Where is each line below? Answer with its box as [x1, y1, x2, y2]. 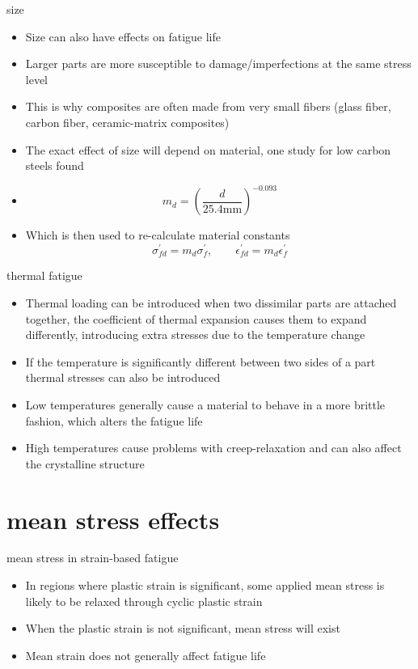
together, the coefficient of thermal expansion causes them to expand [25, 310, 367, 327]
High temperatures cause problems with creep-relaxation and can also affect [25, 439, 402, 456]
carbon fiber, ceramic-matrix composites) [25, 113, 230, 130]
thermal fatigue [6, 267, 82, 284]
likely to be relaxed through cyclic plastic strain [25, 592, 263, 609]
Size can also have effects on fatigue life [25, 28, 222, 44]
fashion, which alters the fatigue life [25, 412, 203, 429]
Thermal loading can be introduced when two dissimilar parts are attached [25, 294, 397, 311]
